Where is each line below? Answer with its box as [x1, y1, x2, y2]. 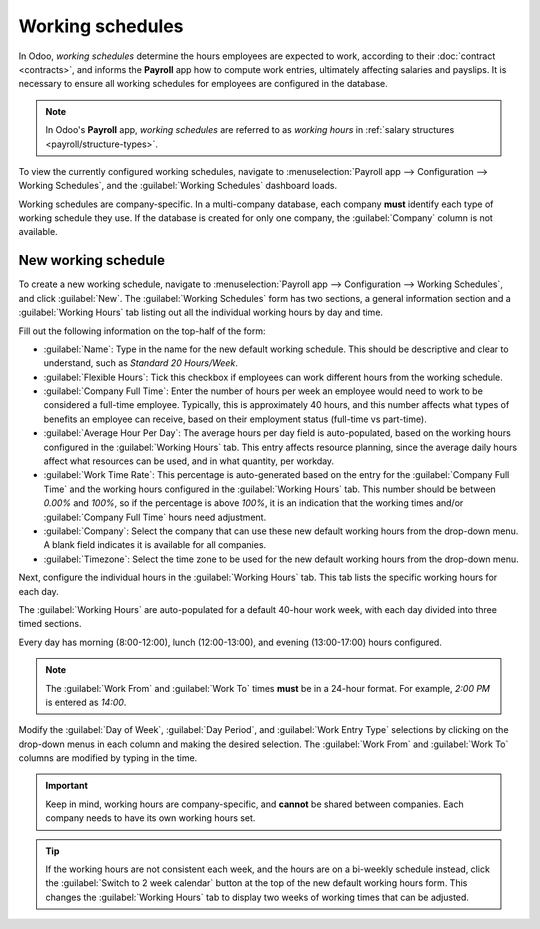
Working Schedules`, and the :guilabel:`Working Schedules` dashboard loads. [18, 180, 338, 192]
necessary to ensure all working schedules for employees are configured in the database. [18, 78, 389, 90]
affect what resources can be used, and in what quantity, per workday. [43, 455, 335, 467]
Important [45, 780, 89, 792]
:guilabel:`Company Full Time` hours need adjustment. [43, 511, 267, 523]
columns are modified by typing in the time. [18, 752, 198, 764]
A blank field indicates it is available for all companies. [43, 539, 267, 551]
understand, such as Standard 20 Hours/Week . [43, 357, 239, 369]
